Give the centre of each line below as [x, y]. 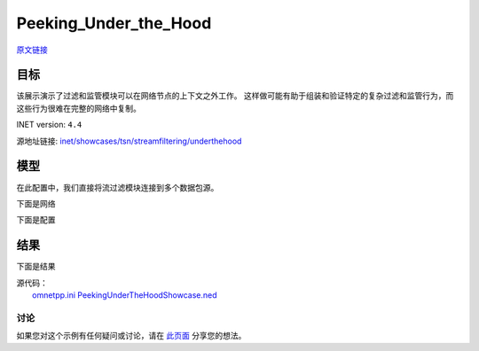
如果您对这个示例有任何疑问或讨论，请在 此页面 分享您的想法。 [131, 336]
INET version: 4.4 [49, 125]
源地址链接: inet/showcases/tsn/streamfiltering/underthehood [129, 141]
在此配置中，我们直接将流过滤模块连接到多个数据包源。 [118, 187]
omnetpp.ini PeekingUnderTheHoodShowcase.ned [125, 295]
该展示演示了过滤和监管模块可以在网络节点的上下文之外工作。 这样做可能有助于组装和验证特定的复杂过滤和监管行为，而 [235, 96]
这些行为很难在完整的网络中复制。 [79, 108]
